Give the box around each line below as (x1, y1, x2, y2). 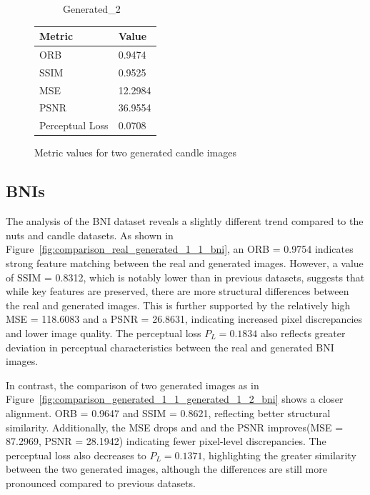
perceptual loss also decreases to (6, 447, 146, 462)
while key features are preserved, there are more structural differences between (6, 284, 349, 299)
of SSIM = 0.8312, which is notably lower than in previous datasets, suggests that (6, 269, 365, 284)
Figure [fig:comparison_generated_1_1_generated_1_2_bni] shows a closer (6, 391, 344, 406)
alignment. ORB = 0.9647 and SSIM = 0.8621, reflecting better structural (6, 405, 331, 420)
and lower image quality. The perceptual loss (6, 325, 201, 340)
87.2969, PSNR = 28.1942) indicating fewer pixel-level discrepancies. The (6, 434, 326, 449)
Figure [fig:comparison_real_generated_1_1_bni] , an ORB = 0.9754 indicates (6, 241, 354, 256)
